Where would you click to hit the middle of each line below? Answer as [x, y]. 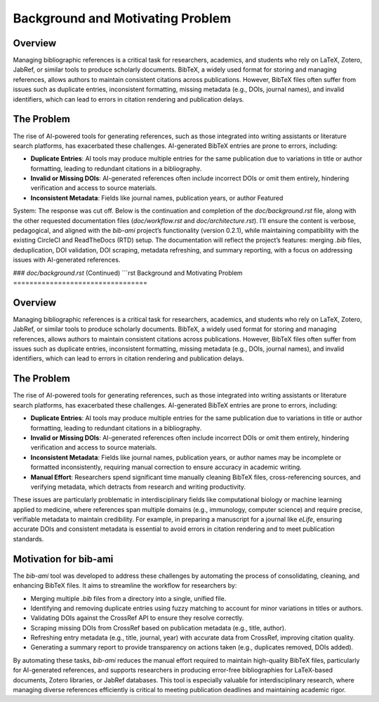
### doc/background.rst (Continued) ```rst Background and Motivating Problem [128, 273]
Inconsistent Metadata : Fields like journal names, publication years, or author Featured [157, 198]
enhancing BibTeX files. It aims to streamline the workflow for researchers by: [125, 586]
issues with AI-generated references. [67, 260]
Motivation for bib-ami [63, 559]
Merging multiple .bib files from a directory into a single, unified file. [128, 598]
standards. [28, 539]
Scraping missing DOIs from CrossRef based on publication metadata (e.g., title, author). [159, 628]
